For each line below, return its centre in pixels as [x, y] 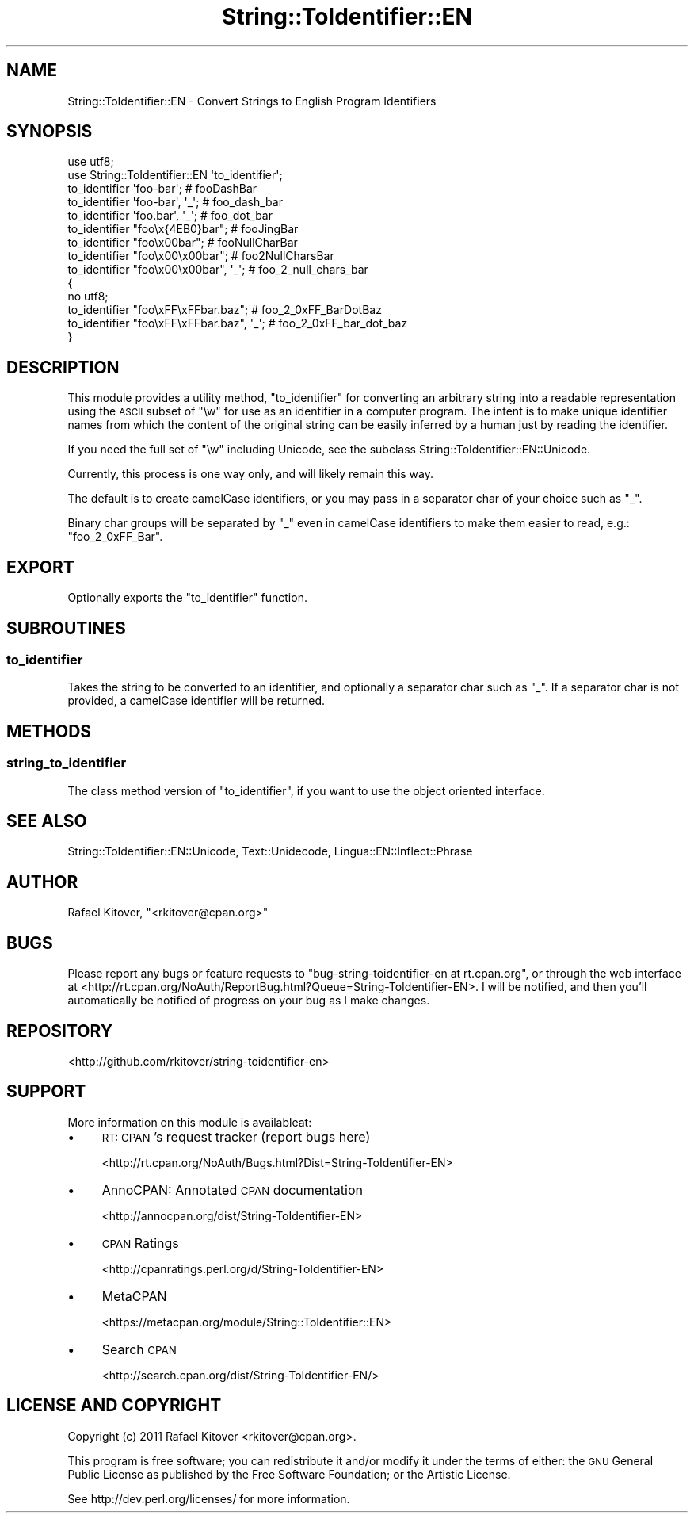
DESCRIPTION [63, 367]
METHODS [49, 731]
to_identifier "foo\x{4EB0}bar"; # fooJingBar [183, 229]
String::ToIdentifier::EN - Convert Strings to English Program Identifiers [252, 101]
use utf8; [91, 162]
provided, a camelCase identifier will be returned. [196, 701]
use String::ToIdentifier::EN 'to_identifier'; [175, 175]
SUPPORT [46, 1092]
